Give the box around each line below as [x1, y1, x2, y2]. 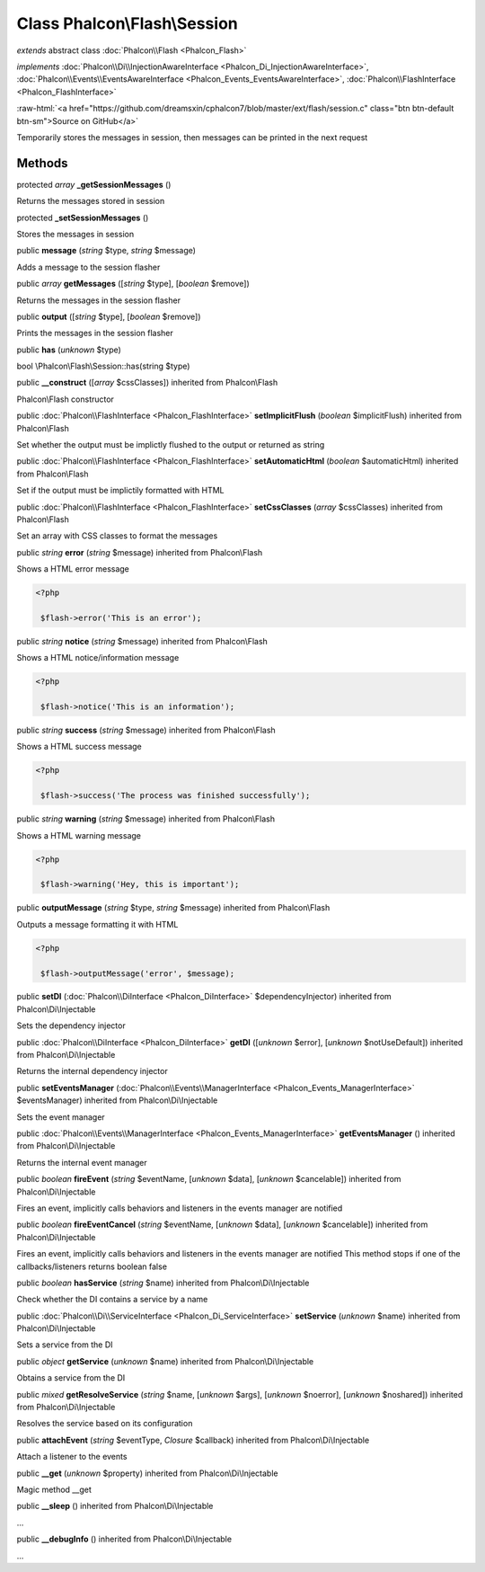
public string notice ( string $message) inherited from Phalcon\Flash [16, 635, 269, 646]
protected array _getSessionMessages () [16, 179, 172, 190]
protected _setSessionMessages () [16, 212, 149, 223]
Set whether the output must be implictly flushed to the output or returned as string [16, 440, 325, 450]
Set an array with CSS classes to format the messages [16, 530, 218, 541]
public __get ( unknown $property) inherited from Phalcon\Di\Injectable [16, 1468, 278, 1479]
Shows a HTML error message [16, 564, 130, 574]
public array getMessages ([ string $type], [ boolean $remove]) [16, 279, 251, 289]
